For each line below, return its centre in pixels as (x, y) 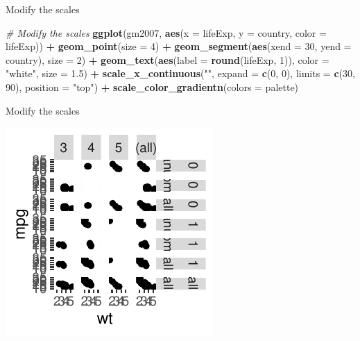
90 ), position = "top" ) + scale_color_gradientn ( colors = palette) (152, 86)
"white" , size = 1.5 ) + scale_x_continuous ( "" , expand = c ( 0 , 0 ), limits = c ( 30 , (180, 73)
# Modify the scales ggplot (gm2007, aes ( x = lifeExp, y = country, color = (166, 32)
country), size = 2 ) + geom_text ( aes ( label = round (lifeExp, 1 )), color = (168, 59)
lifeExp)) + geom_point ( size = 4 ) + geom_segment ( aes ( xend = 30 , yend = (179, 46)
